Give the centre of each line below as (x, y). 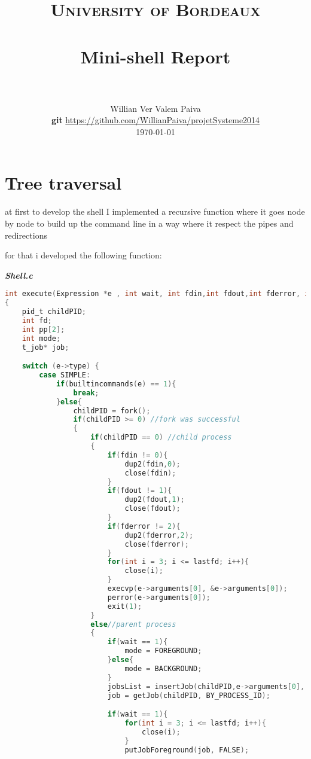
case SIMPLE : (65, 375)
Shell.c (19, 275)
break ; (86, 393)
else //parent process (133, 624)
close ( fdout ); (153, 509)
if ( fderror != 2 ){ (144, 526)
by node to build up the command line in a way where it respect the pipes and (149, 223)
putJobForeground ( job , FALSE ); (187, 750)
